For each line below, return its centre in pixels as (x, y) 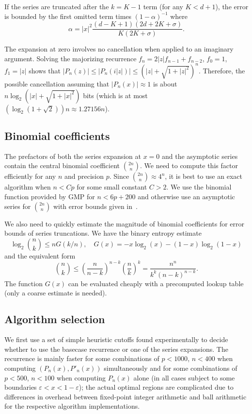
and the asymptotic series (200, 156)
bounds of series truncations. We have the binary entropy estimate (103, 233)
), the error (232, 6)
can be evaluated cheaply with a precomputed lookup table (156, 283)
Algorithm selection (55, 319)
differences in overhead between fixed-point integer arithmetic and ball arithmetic (126, 396)
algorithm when (28, 187)
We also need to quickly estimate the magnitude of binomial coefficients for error (125, 223)
